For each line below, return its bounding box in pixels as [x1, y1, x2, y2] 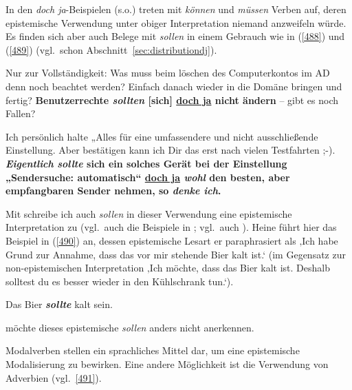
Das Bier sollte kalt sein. [5, 297, 113, 311]
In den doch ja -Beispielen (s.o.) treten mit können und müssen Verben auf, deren [5, 2, 346, 16]
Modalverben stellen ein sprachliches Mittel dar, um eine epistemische [5, 343, 300, 358]
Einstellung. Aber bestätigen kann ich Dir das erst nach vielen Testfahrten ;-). [5, 143, 335, 157]
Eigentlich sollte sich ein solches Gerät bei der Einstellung [5, 156, 287, 170]
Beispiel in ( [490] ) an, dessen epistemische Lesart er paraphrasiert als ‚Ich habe [5, 233, 338, 247]
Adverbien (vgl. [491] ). [5, 370, 102, 384]
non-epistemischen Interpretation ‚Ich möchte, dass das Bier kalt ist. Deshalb [5, 260, 330, 275]
